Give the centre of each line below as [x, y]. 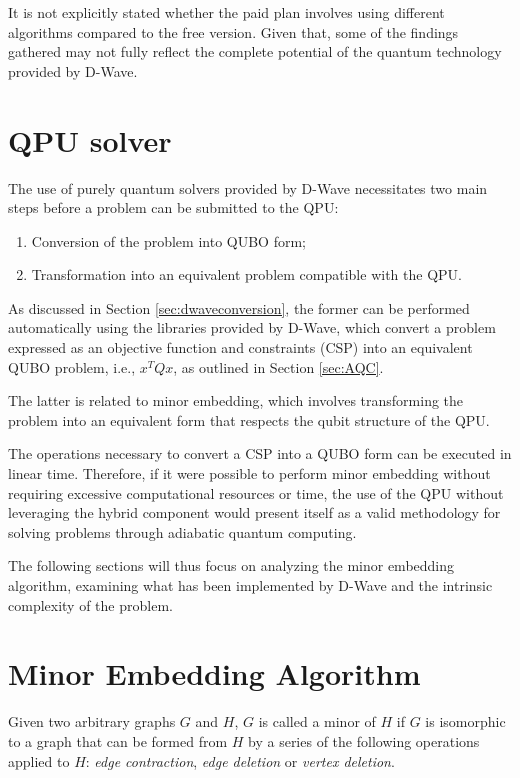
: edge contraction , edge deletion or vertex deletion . [240, 760]
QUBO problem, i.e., [72, 366]
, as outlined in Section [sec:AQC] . [278, 366]
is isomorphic [465, 721]
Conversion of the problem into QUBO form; [168, 240]
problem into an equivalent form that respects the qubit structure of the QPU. [249, 419]
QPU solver [90, 139]
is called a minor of [317, 721]
